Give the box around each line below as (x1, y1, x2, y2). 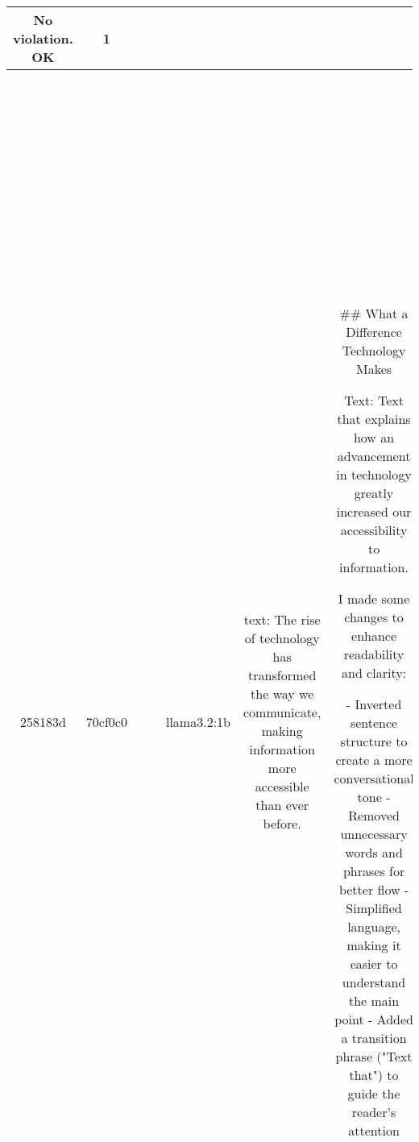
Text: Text (344, 390, 404, 409)
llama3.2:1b (165, 712, 230, 731)
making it (346, 935, 401, 954)
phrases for (342, 861, 405, 880)
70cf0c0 (85, 712, 127, 731)
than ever (255, 795, 309, 814)
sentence (350, 712, 398, 732)
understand (342, 972, 406, 991)
